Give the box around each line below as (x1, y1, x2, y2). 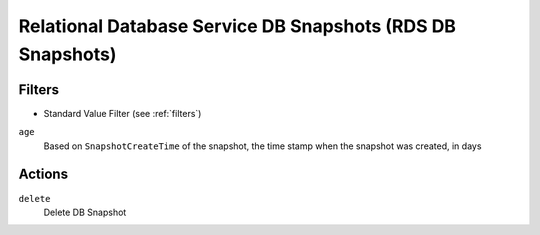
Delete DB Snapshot (43, 206, 127, 218)
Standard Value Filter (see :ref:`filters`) (43, 107, 202, 119)
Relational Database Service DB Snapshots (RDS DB (18, 15, 457, 37)
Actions (18, 166, 69, 183)
